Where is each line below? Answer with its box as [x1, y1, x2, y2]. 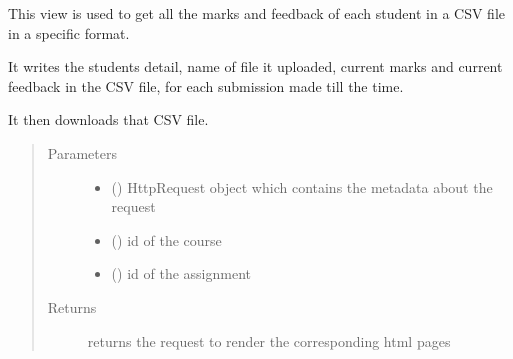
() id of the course [111, 229, 222, 250]
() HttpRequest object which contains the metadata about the [111, 176, 493, 197]
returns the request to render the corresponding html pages [87, 330, 451, 351]
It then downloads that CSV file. [8, 109, 209, 130]
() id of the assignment [111, 263, 251, 284]
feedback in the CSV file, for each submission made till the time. [8, 75, 404, 96]
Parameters [47, 142, 117, 163]
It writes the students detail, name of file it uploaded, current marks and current [8, 56, 503, 77]
